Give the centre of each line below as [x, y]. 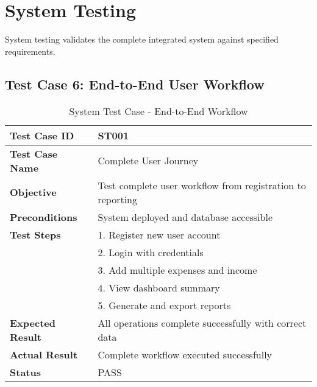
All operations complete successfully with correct [202, 322]
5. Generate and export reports [164, 305]
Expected [33, 322]
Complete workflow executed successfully [185, 354]
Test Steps [35, 234]
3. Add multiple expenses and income [177, 270]
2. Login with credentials [151, 252]
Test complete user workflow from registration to [202, 185]
